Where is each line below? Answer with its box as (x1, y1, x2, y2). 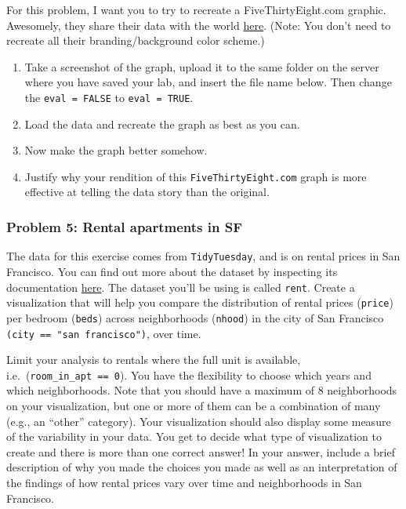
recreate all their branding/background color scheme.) (6, 32, 265, 49)
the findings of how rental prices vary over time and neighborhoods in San (6, 474, 362, 490)
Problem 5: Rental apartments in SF (6, 216, 243, 236)
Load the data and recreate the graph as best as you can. (24, 115, 300, 132)
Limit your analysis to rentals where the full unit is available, (6, 351, 301, 368)
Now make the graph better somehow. (24, 142, 208, 158)
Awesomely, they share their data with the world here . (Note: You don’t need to (6, 16, 391, 33)
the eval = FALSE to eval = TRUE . (24, 89, 194, 105)
